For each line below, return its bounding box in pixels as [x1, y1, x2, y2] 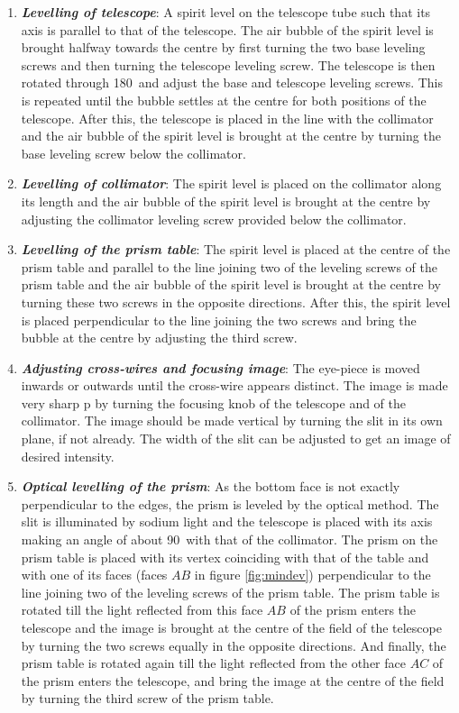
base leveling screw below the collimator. [21, 143, 246, 162]
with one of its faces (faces [21, 565, 168, 584]
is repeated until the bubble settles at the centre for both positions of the [21, 90, 427, 109]
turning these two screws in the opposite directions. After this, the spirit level [21, 292, 451, 311]
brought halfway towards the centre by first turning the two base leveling [21, 38, 426, 57]
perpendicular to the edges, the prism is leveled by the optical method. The [21, 494, 439, 513]
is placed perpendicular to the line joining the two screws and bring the [21, 310, 417, 329]
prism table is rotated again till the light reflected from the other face [21, 654, 406, 672]
